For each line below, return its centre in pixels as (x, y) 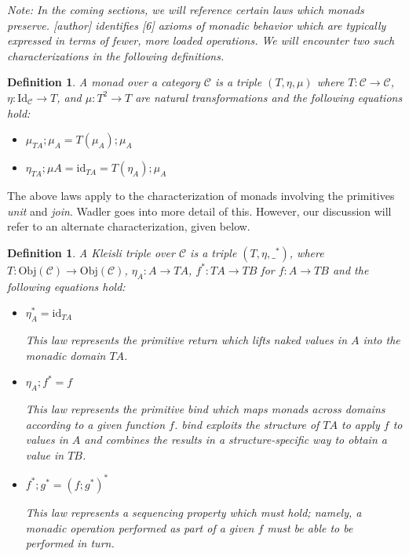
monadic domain (66, 355)
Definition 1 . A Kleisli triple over (91, 252)
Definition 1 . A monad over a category (104, 82)
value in (45, 454)
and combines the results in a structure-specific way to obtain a (236, 440)
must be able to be (310, 527)
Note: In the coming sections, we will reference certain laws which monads (186, 9)
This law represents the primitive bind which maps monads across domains (205, 409)
